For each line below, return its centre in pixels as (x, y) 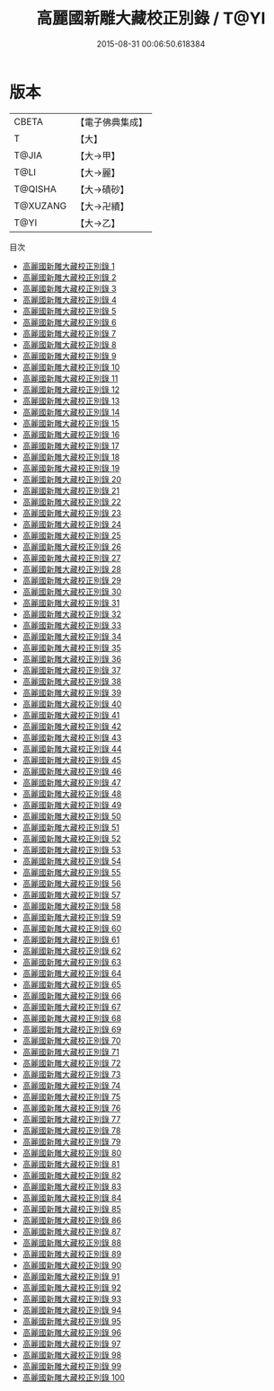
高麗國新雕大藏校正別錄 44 (72, 748)
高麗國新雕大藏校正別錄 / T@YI (151, 18)
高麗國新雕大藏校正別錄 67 (71, 1007)
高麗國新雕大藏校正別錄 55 (71, 872)
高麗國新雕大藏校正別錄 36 (72, 659)
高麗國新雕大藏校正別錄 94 (72, 1310)
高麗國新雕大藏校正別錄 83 (72, 1186)
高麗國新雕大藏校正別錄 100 (74, 1377)
